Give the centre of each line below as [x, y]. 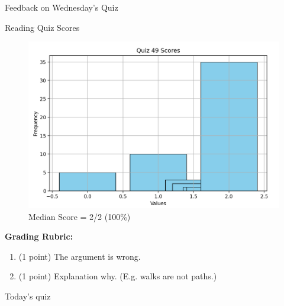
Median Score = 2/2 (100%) [80, 216]
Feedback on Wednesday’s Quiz [62, 7]
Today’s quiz [28, 296]
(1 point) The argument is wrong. [80, 256]
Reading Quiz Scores [42, 27]
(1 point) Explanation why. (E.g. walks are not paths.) [118, 276]
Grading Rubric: [39, 236]
